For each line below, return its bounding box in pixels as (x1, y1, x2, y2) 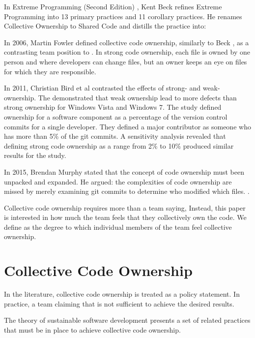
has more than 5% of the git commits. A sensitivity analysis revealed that (4, 131, 226, 141)
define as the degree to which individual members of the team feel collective (4, 221, 232, 232)
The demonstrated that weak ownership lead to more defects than (38, 92, 237, 102)
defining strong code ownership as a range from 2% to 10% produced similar (4, 140, 234, 151)
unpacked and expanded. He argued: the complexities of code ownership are (4, 176, 232, 186)
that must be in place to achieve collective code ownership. (4, 324, 181, 335)
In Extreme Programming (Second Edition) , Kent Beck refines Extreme (4, 1, 222, 11)
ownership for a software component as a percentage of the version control (4, 111, 227, 122)
